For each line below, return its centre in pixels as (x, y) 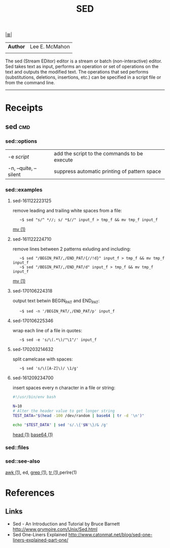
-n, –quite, (20, 168)
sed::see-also (23, 461)
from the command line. (30, 83)
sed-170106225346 (33, 321)
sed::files (17, 447)
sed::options (21, 141)
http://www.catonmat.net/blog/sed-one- (110, 534)
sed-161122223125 (32, 201)
